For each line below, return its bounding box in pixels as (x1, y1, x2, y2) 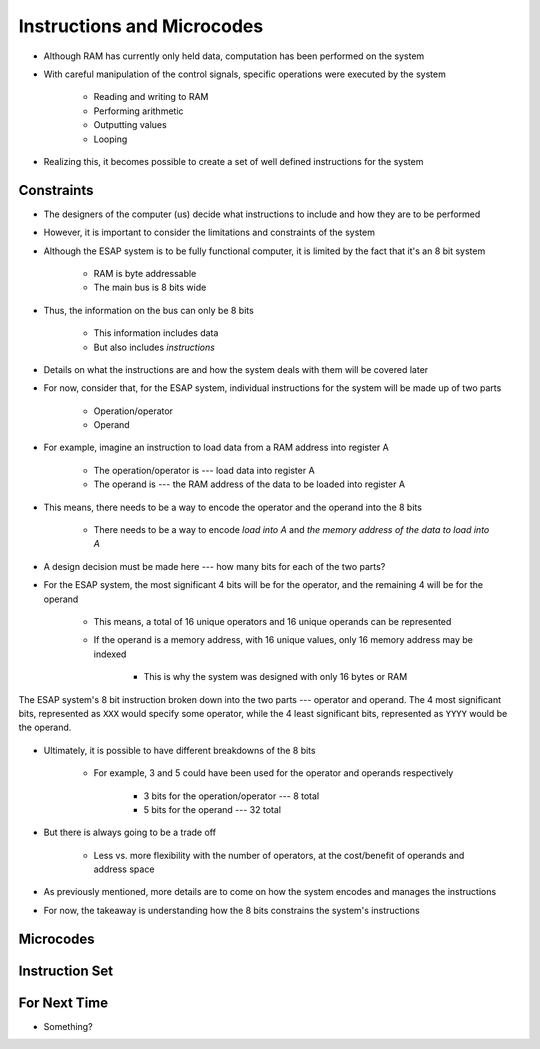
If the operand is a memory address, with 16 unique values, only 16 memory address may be (93, 634, 474, 646)
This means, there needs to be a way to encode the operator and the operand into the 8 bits (43, 501, 422, 513)
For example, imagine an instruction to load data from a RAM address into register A (43, 441, 389, 454)
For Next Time (18, 994, 109, 1011)
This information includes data (93, 327, 219, 339)
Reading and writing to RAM (93, 91, 209, 103)
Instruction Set (18, 962, 114, 979)
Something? (43, 1020, 94, 1032)
